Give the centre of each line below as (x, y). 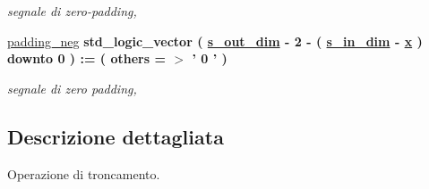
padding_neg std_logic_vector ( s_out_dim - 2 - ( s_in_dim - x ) (215, 41)
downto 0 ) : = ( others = (86, 58)
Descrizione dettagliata (116, 136)
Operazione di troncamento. (84, 173)
